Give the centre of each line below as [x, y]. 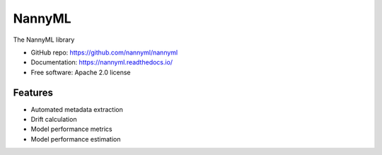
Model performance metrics [71, 129]
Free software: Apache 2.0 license [81, 72]
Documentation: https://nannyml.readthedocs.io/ [102, 62]
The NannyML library [44, 40]
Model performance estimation [76, 139]
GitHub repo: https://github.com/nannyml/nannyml [104, 52]
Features [33, 92]
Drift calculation [54, 120]
